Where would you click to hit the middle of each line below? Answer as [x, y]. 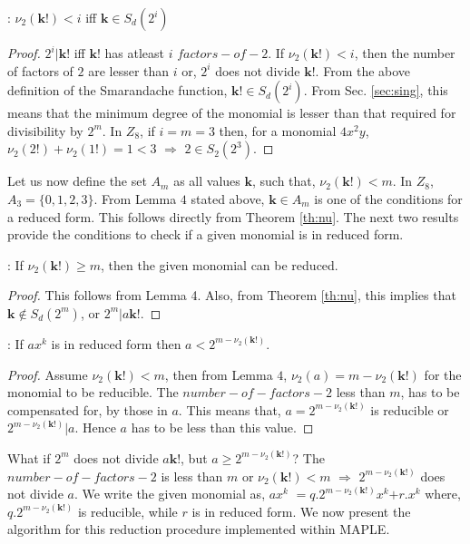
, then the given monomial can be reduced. [219, 264]
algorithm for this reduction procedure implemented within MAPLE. [199, 529]
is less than [192, 476]
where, [443, 494]
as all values [207, 181]
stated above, [228, 198]
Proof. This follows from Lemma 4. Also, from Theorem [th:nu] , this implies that [232, 295]
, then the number [405, 53]
